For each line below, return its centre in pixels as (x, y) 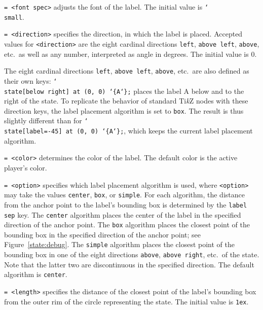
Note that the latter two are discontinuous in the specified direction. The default (129, 264)
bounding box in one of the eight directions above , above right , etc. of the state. (132, 254)
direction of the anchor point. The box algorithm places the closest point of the (127, 225)
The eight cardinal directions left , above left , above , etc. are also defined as (127, 71)
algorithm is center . (36, 274)
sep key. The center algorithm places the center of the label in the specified (123, 214)
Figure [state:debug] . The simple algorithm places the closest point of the (119, 244)
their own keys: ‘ (31, 80)
